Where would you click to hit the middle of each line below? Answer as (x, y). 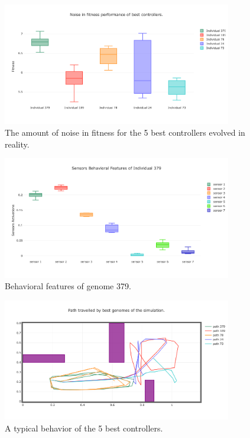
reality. (17, 144)
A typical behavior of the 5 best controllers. (84, 428)
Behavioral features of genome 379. (68, 286)
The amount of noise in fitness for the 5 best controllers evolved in (125, 132)
